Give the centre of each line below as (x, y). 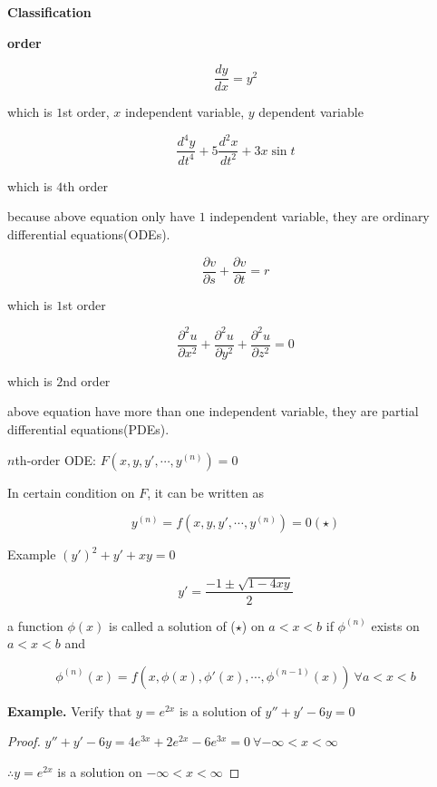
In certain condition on (71, 492)
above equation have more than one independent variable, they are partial (213, 411)
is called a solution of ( (172, 625)
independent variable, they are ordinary (320, 216)
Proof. (24, 741)
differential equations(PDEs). (88, 428)
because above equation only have (101, 216)
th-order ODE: (55, 459)
